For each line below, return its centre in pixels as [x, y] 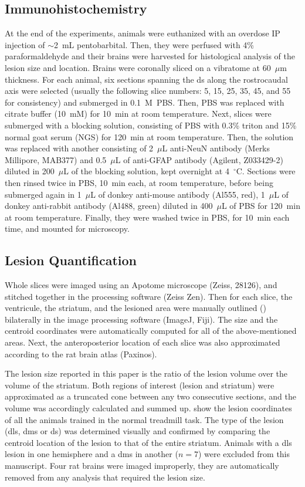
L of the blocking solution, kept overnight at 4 [146, 171]
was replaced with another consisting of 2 [79, 148]
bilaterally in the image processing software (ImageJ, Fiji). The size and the [141, 319]
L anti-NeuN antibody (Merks [216, 148]
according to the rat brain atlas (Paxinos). [81, 354]
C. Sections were [266, 171]
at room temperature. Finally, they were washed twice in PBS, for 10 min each [147, 217]
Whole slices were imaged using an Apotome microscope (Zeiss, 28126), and [141, 285]
